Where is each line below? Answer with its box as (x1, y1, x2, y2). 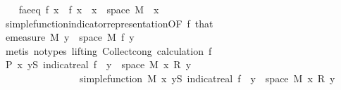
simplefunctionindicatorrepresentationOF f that (5, 15, 213, 30)
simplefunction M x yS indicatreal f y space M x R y (79, 70, 335, 85)
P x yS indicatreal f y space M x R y (5, 57, 192, 72)
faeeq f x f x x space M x (18, 2, 159, 16)
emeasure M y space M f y (5, 30, 135, 44)
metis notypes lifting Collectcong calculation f (5, 43, 212, 58)
